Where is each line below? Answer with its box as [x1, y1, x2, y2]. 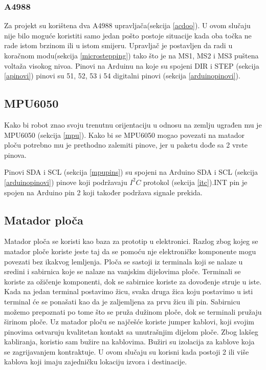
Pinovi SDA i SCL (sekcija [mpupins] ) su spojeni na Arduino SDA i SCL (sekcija [4, 167, 258, 177]
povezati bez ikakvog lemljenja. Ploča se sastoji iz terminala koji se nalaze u [4, 256, 243, 266]
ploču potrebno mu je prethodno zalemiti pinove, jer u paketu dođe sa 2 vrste [4, 139, 248, 150]
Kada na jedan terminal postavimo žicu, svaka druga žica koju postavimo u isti [4, 286, 253, 297]
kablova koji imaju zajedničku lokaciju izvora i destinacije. [4, 356, 187, 367]
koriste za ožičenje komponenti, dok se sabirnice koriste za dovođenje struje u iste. [4, 276, 262, 286]
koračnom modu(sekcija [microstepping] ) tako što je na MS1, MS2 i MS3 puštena [4, 50, 259, 60]
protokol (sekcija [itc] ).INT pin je [143, 176, 248, 187]
